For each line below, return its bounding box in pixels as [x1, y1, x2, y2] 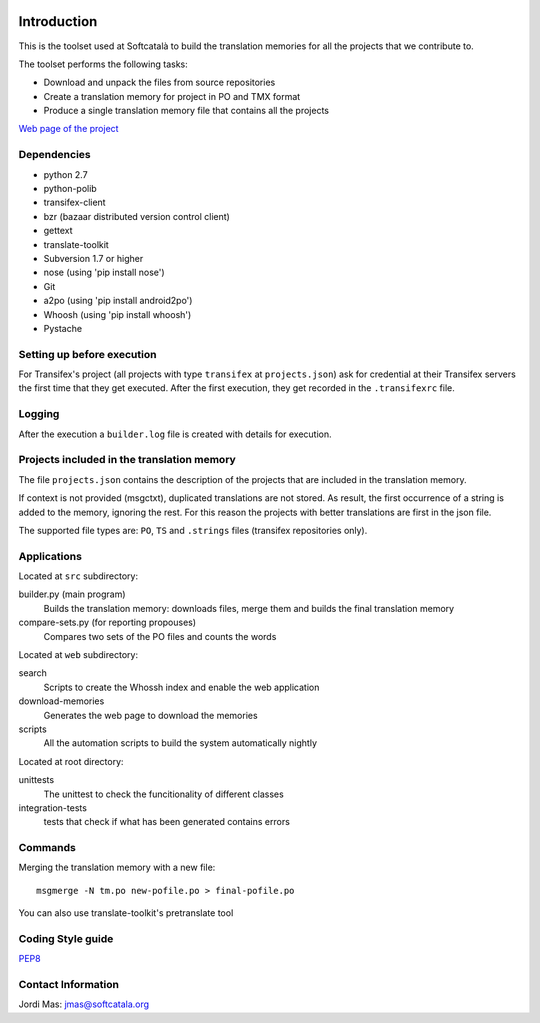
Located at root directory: [18, 755, 124, 767]
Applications [18, 549, 82, 563]
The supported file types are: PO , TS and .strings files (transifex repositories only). [18, 524, 368, 536]
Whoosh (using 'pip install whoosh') [43, 308, 192, 320]
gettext [43, 225, 74, 237]
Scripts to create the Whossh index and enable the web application [43, 681, 320, 693]
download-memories [18, 695, 105, 707]
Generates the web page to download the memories [43, 709, 259, 721]
